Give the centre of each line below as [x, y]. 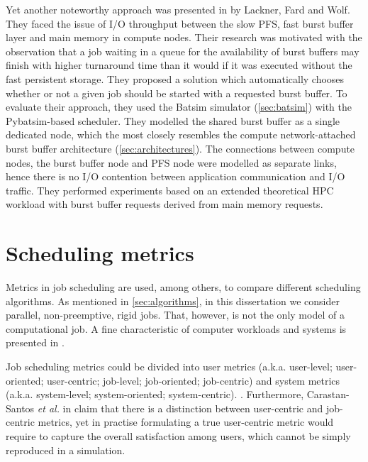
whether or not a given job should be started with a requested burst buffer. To [177, 93]
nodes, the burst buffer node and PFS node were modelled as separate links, [171, 162]
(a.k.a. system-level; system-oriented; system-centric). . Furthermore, [155, 394]
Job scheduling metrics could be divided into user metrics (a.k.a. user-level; [169, 366]
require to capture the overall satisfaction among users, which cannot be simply [178, 435]
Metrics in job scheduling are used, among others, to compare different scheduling [183, 287]
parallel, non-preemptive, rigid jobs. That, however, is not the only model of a [175, 315]
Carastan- [328, 394]
